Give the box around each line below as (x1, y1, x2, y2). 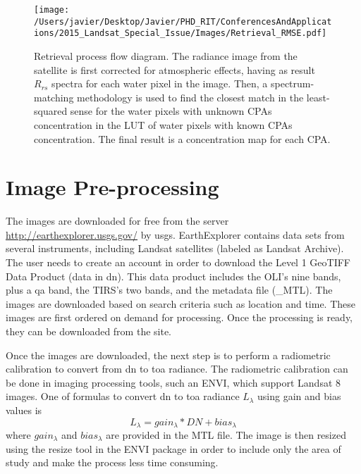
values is (6, 402, 42, 417)
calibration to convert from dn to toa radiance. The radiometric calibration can (6, 361, 348, 376)
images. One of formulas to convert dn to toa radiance (6, 389, 240, 404)
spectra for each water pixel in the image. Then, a (51, 76, 268, 91)
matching (34, 89, 74, 104)
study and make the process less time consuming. (6, 455, 219, 470)
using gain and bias (257, 389, 341, 404)
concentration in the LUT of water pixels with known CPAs (34, 117, 293, 132)
